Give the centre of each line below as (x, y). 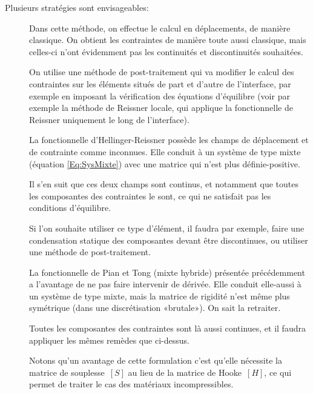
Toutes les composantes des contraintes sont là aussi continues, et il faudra (167, 328)
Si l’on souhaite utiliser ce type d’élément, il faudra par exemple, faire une (167, 228)
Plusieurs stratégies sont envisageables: (77, 7)
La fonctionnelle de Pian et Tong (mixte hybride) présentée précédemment (167, 272)
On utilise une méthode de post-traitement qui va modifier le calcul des (162, 72)
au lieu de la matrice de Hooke (185, 372)
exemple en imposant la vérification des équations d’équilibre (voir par (160, 95)
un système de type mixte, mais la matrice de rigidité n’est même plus (160, 295)
